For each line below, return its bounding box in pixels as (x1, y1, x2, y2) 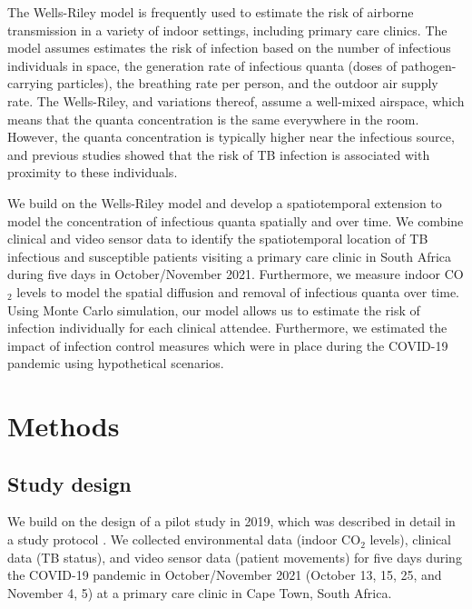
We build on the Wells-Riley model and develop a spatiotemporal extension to (7, 193, 442, 212)
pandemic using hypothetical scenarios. (7, 354, 224, 373)
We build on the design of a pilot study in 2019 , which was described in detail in (7, 512, 456, 531)
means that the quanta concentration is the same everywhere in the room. (7, 109, 419, 128)
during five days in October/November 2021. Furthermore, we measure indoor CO (7, 265, 464, 284)
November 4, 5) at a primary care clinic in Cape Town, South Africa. (7, 583, 392, 602)
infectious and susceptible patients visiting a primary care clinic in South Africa (7, 246, 452, 265)
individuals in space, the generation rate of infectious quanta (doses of (7, 55, 398, 75)
